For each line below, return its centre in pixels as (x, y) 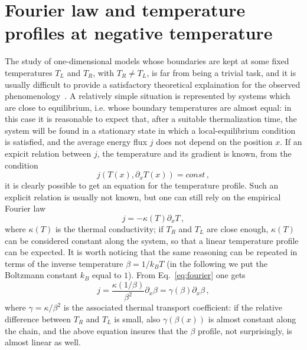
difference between (38, 319)
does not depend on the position (214, 142)
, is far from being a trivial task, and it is (221, 72)
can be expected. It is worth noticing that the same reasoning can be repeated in (151, 252)
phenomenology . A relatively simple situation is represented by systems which (148, 96)
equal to (107, 275)
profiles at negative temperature (139, 33)
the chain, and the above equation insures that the (96, 330)
